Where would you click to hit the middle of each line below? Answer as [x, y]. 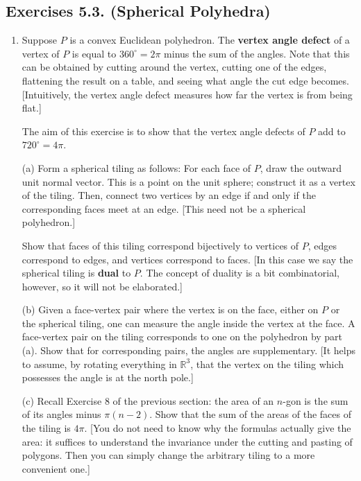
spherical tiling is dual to [76, 273]
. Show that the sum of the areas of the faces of [250, 414]
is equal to [94, 53]
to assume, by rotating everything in [99, 364]
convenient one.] [56, 468]
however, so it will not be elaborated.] [102, 286]
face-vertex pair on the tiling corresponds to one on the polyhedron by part [182, 336]
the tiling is [46, 428]
